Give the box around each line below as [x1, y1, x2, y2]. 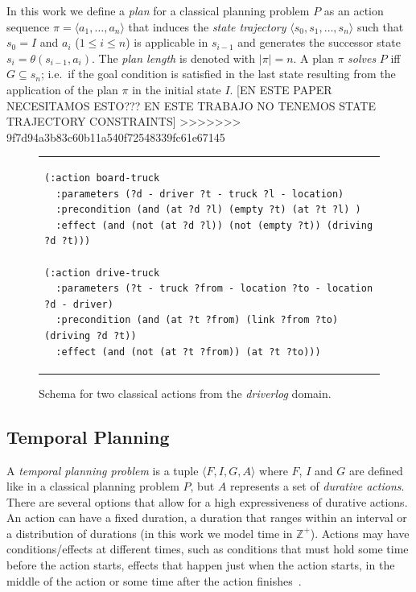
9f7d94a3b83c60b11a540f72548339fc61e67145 [6, 128, 225, 145]
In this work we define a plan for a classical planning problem [6, 2, 310, 19]
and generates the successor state [237, 34, 401, 51]
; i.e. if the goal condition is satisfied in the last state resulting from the [40, 65, 396, 82]
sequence [6, 18, 50, 35]
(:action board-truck [44, 172, 160, 184]
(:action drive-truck [44, 267, 160, 279]
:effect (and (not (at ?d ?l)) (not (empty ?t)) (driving [56, 219, 373, 231]
